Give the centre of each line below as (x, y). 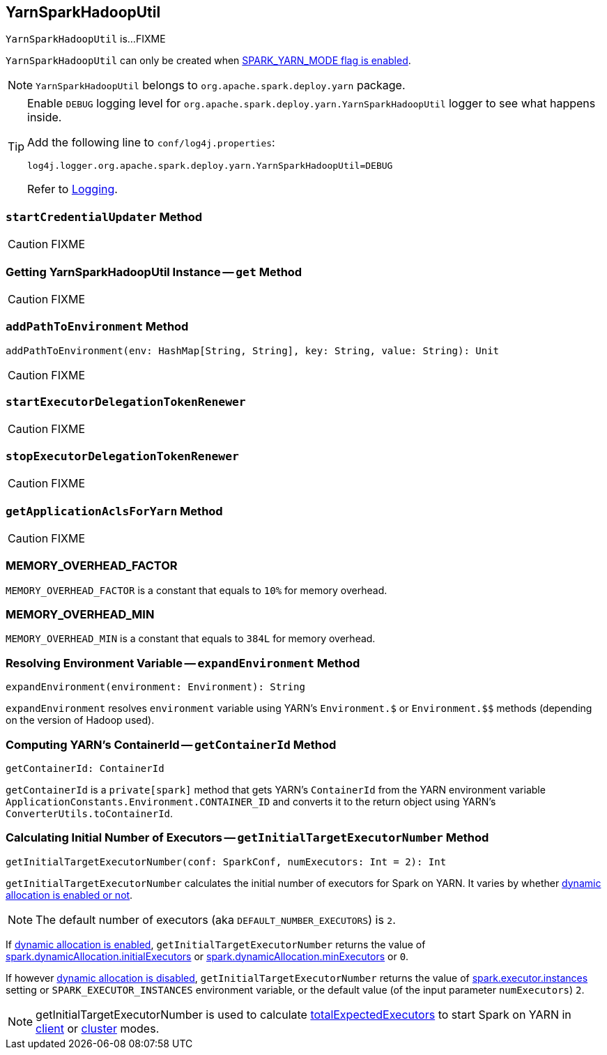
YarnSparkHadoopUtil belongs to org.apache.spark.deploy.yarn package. (221, 85)
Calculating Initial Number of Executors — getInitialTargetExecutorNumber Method (247, 838)
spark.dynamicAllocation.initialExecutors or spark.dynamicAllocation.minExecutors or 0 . (207, 956)
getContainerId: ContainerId (85, 768)
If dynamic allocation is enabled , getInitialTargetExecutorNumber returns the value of (216, 944)
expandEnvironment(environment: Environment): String (155, 687)
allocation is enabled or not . (69, 895)
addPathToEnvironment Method (97, 327)
